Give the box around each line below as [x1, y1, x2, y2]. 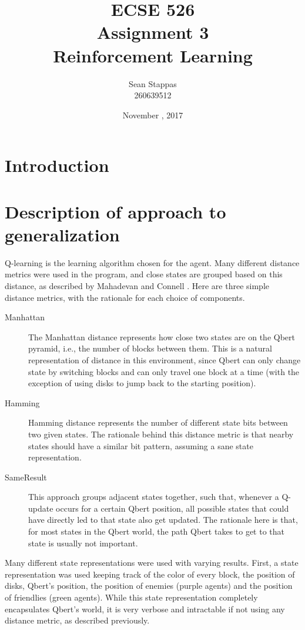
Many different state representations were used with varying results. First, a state [5, 556, 299, 569]
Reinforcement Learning [53, 43, 253, 67]
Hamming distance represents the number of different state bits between [28, 416, 288, 429]
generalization [5, 222, 120, 246]
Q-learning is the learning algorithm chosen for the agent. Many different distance [5, 256, 300, 268]
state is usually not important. [28, 536, 138, 549]
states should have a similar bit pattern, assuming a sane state [28, 439, 253, 452]
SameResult [5, 470, 47, 483]
